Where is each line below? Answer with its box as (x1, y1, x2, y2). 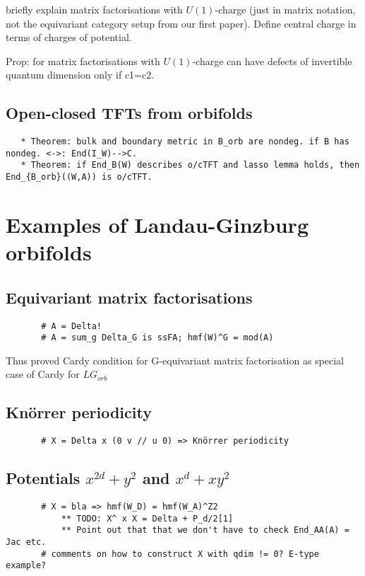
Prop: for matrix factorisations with (6, 53, 160, 68)
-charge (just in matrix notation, (215, 2, 356, 16)
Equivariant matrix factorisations (6, 286, 253, 308)
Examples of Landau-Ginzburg (6, 209, 309, 238)
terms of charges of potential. (6, 30, 132, 45)
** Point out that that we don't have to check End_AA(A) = (61, 525, 349, 536)
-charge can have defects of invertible (192, 53, 352, 68)
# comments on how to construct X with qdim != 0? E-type (41, 548, 319, 559)
